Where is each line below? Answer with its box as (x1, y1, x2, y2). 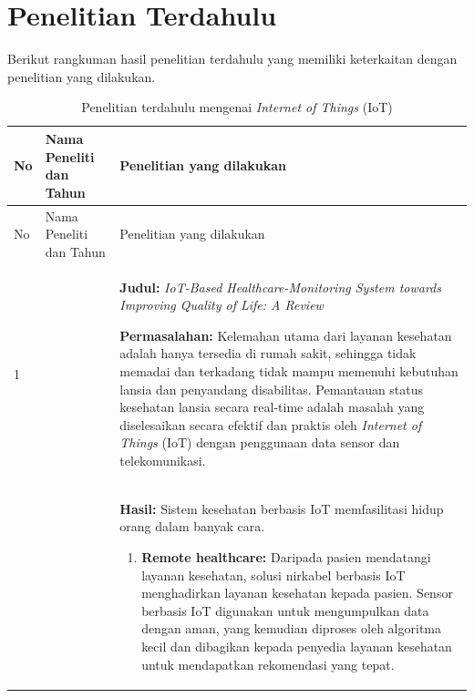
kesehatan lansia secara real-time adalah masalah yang (119, 397, 425, 416)
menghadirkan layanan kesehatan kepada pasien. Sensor (141, 583, 453, 602)
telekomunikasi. (119, 450, 206, 469)
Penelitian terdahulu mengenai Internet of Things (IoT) (81, 98, 393, 117)
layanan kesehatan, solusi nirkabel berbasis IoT (141, 565, 406, 584)
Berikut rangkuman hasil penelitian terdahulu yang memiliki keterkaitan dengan (7, 49, 458, 68)
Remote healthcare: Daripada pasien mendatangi (141, 547, 431, 566)
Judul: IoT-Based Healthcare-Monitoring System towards (119, 277, 441, 296)
